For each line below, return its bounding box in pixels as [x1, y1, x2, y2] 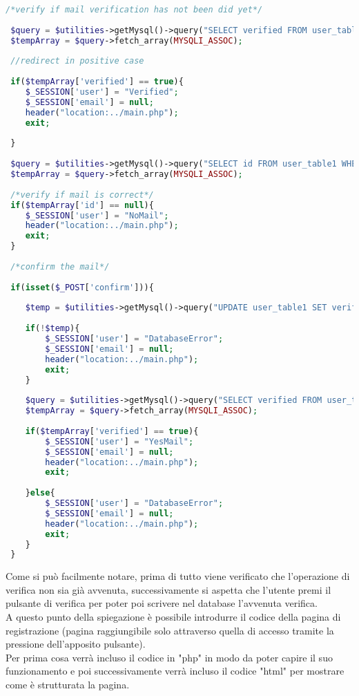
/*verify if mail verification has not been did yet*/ [6, 5, 263, 15]
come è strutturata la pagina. [6, 677, 130, 691]
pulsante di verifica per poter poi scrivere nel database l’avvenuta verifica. [6, 596, 318, 610]
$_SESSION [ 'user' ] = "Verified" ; [25, 87, 179, 97]
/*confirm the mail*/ [10, 261, 110, 272]
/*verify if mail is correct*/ [10, 189, 154, 200]
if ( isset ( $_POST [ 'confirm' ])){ [10, 282, 154, 292]
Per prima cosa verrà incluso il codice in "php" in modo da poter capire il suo [6, 650, 333, 664]
